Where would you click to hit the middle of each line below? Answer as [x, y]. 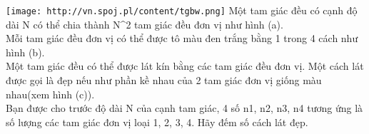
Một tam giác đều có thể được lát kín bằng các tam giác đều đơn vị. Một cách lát [185, 66]
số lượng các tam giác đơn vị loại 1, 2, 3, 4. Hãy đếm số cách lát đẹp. [157, 122]
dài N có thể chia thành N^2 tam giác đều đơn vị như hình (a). [145, 24]
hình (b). [25, 52]
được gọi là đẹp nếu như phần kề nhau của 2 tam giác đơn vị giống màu [164, 80]
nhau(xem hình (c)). [50, 94]
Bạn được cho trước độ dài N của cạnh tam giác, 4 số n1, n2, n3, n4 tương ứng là [184, 108]
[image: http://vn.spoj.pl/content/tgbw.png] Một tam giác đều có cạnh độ [182, 10]
